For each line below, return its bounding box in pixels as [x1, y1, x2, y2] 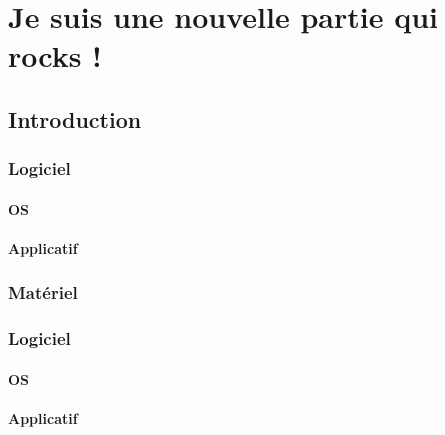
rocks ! [8, 35, 102, 76]
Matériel [8, 280, 78, 305]
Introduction [8, 103, 142, 134]
